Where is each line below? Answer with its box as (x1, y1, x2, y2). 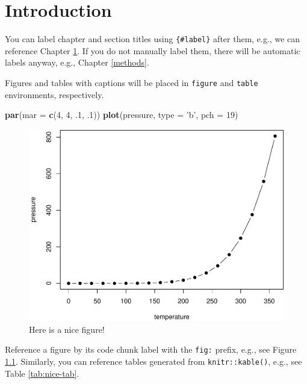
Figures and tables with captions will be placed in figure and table (5, 76, 258, 88)
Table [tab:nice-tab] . (5, 367, 79, 379)
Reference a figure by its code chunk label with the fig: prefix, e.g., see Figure (5, 343, 297, 356)
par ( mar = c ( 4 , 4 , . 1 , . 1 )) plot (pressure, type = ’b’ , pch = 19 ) (5, 108, 238, 121)
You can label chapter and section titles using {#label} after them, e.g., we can (5, 33, 300, 45)
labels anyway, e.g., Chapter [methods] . (5, 56, 149, 69)
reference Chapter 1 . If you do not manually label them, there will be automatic (5, 44, 300, 57)
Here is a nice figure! (29, 323, 105, 335)
